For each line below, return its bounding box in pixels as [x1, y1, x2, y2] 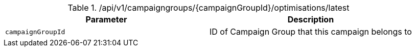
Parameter [85, 14, 127, 24]
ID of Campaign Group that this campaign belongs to [209, 27, 412, 37]
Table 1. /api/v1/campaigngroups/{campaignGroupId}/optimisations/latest [67, 3, 350, 13]
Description [287, 14, 334, 24]
